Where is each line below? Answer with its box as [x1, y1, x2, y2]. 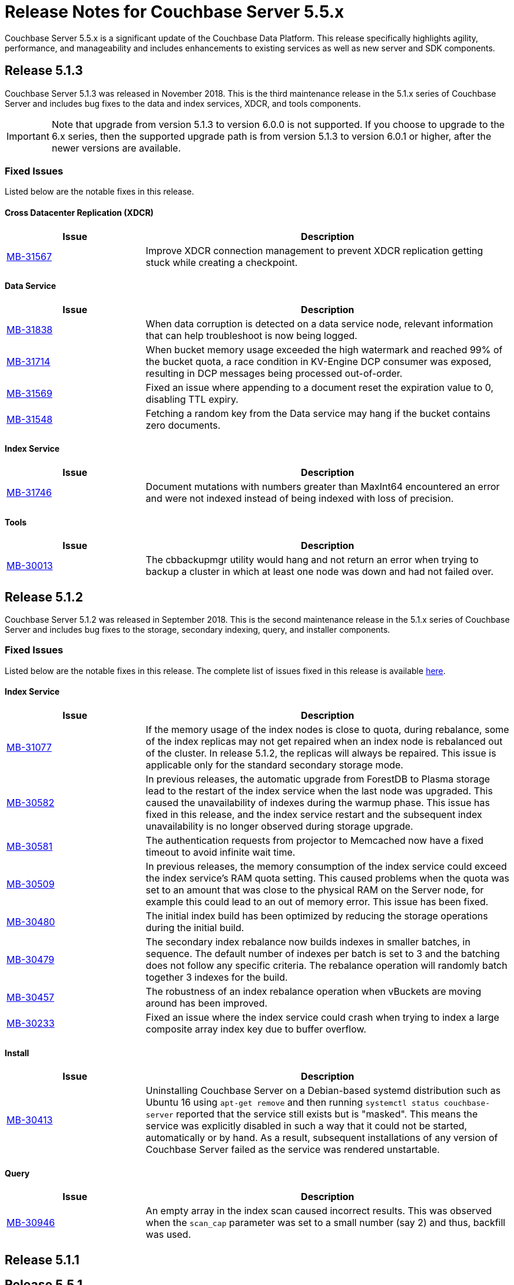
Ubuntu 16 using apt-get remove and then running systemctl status [145, 1096, 439, 1109]
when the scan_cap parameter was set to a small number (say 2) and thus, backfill [145, 1217, 506, 1229]
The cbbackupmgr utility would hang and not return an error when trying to [145, 554, 479, 566]
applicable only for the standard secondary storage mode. [145, 759, 403, 771]
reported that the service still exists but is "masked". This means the [176, 1108, 478, 1120]
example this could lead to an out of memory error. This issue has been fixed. [145, 896, 489, 908]
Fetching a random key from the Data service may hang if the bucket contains [145, 407, 490, 419]
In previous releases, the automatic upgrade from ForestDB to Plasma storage [145, 773, 490, 786]
